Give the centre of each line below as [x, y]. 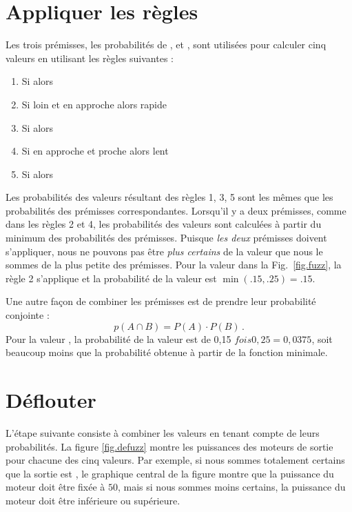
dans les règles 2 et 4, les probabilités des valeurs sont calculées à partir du [164, 224]
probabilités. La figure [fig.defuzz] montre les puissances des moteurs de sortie [169, 446]
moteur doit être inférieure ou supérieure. [93, 500]
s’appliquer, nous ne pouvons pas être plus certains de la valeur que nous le [164, 251]
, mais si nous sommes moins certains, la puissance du [232, 487]
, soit [322, 338]
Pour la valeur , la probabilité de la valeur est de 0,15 [118, 338]
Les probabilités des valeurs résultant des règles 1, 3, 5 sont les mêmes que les [169, 197]
